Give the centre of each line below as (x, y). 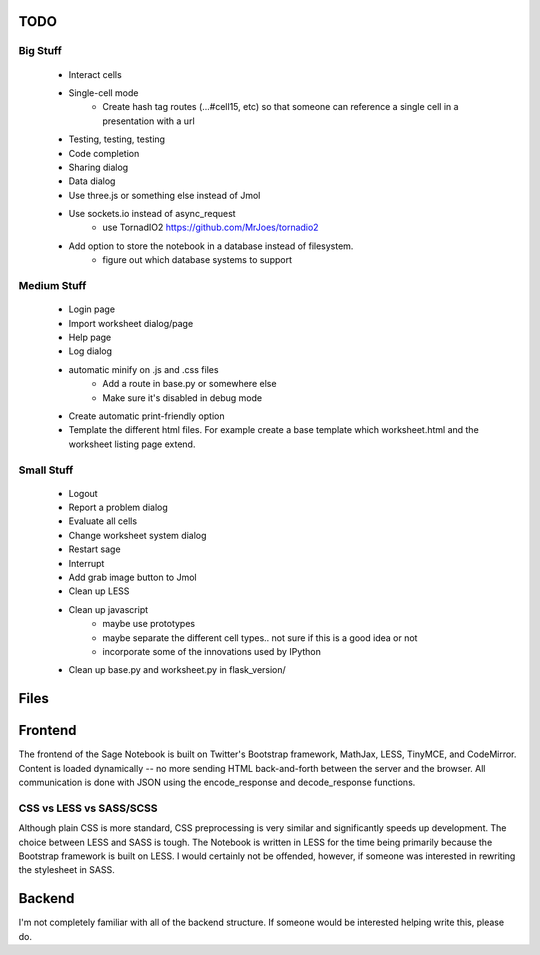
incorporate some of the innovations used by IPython (212, 651)
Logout (83, 493)
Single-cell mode (103, 92)
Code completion (104, 153)
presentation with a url (148, 121)
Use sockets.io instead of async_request (152, 214)
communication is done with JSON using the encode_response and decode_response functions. (217, 782)
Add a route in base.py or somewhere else (189, 384)
